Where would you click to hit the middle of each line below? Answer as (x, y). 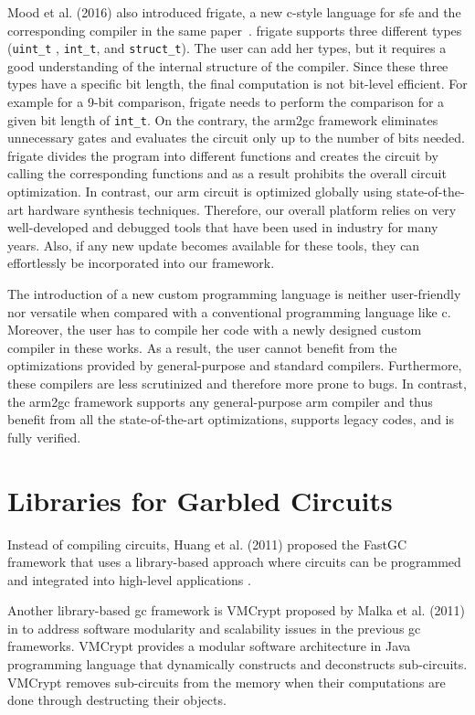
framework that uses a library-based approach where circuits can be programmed (234, 562)
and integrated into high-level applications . (129, 579)
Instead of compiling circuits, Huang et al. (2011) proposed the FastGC (207, 544)
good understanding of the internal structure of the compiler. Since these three (228, 65)
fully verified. (44, 437)
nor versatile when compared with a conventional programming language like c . (229, 311)
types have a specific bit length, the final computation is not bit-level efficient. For (237, 84)
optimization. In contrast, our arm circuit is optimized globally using (200, 192)
